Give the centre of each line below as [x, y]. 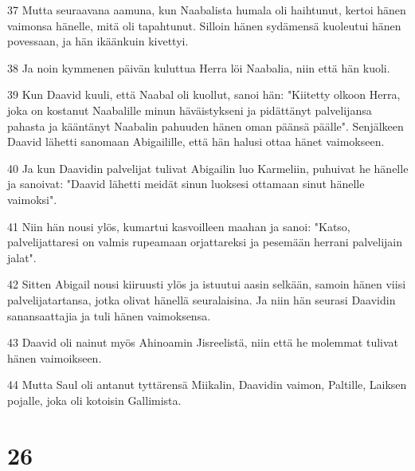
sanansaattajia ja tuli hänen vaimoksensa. [109, 315]
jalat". [22, 257]
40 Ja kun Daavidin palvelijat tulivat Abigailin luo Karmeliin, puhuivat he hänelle [208, 168]
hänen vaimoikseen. [55, 357]
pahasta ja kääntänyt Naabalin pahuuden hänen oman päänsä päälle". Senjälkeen [206, 126]
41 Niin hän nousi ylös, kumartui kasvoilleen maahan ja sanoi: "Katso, [179, 226]
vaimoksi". [32, 199]
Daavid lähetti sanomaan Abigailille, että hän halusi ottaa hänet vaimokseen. [196, 141]
